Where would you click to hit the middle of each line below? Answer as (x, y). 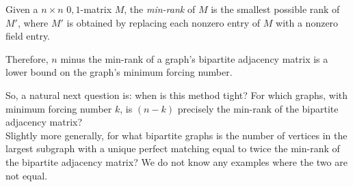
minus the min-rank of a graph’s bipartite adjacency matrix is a (194, 58)
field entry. (28, 36)
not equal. (27, 175)
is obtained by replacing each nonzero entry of (164, 22)
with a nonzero (307, 22)
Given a (22, 9)
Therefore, (27, 58)
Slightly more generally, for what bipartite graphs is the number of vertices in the (176, 135)
